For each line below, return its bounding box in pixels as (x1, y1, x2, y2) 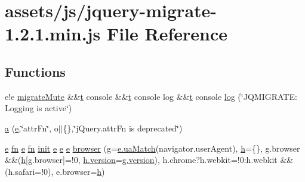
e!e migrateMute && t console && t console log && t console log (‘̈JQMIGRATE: (5, 90, 297, 102)
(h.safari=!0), (5, 165, 54, 177)
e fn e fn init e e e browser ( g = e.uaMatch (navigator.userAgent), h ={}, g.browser (5, 142, 300, 154)
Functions (5, 62, 66, 80)
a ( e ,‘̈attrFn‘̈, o (5, 121, 58, 134)
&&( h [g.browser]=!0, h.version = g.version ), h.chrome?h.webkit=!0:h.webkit (5, 153, 278, 166)
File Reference (106, 21, 228, 46)
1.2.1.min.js (5, 21, 101, 46)
